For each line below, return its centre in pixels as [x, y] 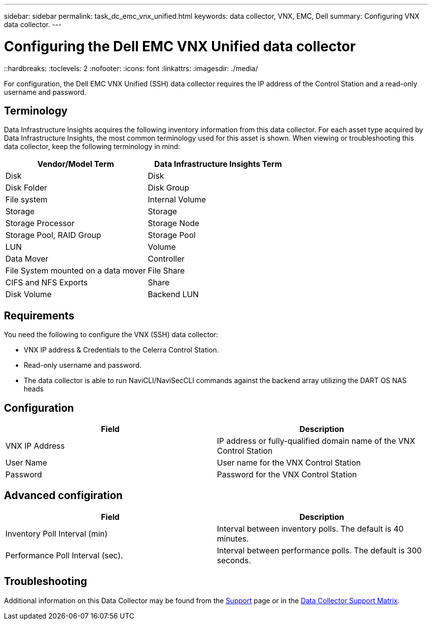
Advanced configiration [63, 496]
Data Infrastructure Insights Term [218, 164]
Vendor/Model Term [76, 164]
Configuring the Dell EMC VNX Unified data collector [180, 46]
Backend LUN [173, 294]
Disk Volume [29, 294]
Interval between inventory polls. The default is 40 [310, 528]
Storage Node [174, 223]
